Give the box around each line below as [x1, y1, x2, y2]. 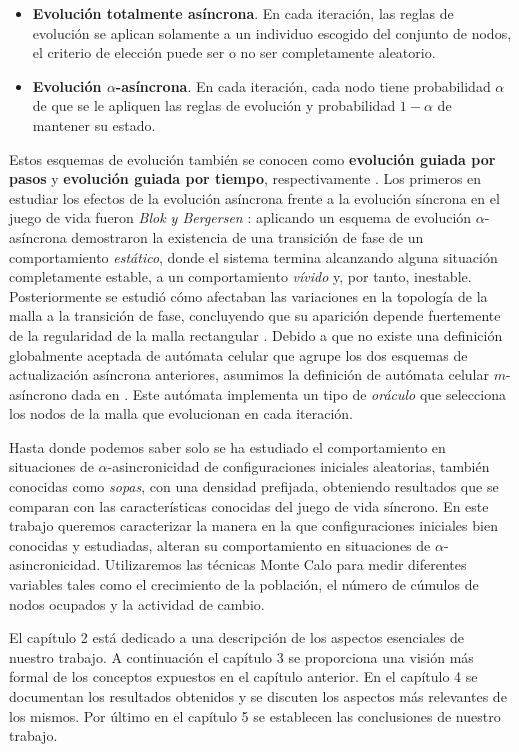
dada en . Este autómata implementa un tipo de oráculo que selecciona [71, 383, 506, 404]
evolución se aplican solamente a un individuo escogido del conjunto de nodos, [32, 22, 512, 43]
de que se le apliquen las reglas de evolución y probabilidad [32, 95, 396, 116]
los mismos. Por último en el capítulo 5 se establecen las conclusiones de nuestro [9, 705, 501, 726]
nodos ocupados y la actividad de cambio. [9, 593, 265, 614]
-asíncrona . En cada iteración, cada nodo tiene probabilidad [115, 75, 491, 96]
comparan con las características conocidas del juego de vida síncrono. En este [9, 495, 489, 516]
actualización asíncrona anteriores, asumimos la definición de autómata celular [9, 364, 489, 385]
